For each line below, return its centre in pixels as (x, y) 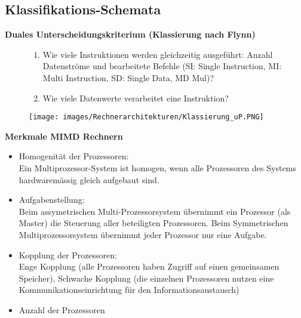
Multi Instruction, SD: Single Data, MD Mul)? (128, 77)
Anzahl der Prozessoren (62, 309)
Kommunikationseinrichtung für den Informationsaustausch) (129, 290)
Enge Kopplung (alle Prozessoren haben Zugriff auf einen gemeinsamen (149, 266)
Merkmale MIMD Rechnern (64, 136)
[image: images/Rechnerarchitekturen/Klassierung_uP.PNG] (146, 117)
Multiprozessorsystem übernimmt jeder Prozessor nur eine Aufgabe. (143, 234)
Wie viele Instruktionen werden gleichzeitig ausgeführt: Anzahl (158, 54)
